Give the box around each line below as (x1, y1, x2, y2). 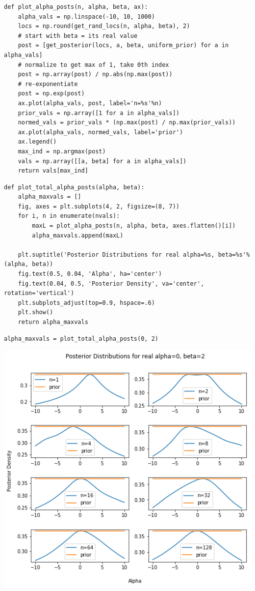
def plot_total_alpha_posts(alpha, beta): (4, 183, 145, 191)
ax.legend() (18, 138, 57, 146)
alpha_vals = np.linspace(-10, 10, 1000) (18, 13, 155, 20)
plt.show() (18, 309, 53, 316)
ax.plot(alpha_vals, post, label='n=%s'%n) (18, 99, 162, 107)
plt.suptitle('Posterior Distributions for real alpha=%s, (18, 251, 215, 258)
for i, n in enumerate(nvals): (18, 212, 120, 220)
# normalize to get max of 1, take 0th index (18, 61, 169, 68)
